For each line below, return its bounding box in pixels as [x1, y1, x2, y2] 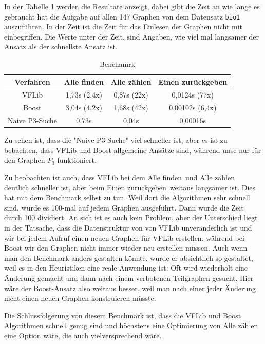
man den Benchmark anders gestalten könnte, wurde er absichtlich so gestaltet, [4, 252, 253, 263]
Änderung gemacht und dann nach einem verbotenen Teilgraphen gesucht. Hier [4, 272, 254, 283]
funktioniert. [57, 155, 97, 165]
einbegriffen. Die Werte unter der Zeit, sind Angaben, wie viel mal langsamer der [4, 31, 259, 42]
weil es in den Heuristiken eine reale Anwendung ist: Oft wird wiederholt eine [4, 262, 248, 273]
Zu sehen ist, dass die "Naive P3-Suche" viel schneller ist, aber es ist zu [4, 135, 228, 145]
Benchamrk [100, 59, 136, 69]
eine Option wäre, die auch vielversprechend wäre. [4, 330, 162, 340]
